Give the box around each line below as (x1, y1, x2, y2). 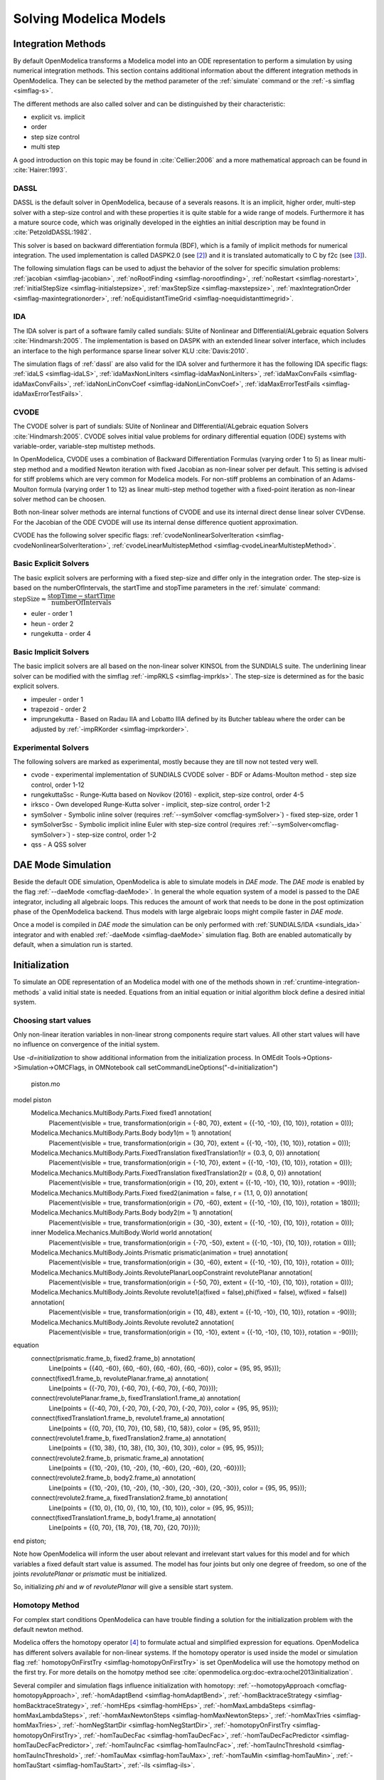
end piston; (13, 1536, 46, 1545)
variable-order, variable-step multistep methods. (13, 442, 156, 451)
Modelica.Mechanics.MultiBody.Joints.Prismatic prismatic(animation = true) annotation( (31, 1248, 288, 1257)
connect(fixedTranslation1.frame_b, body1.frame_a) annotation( (31, 1514, 216, 1522)
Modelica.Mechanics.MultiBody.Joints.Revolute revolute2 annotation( (31, 1318, 235, 1326)
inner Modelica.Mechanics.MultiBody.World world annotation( (31, 1228, 213, 1237)
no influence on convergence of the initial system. (13, 1040, 160, 1049)
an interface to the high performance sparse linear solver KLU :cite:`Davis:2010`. (13, 346, 249, 355)
